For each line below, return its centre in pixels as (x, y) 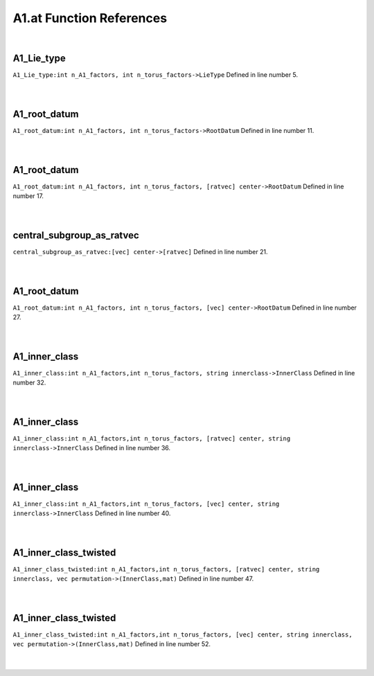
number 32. (29, 383)
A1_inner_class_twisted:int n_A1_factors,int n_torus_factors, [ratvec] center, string (166, 569)
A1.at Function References (90, 18)
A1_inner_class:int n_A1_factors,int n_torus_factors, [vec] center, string (146, 504)
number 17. (28, 196)
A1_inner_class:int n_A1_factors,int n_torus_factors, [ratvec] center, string (152, 438)
